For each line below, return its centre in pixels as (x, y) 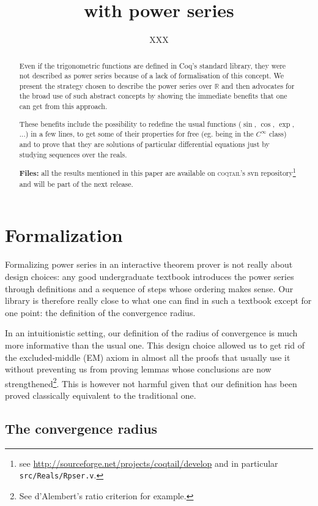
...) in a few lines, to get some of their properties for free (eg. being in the (136, 134)
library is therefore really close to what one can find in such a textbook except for (158, 300)
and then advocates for (258, 85)
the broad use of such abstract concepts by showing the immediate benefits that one (153, 96)
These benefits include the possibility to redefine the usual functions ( (130, 123)
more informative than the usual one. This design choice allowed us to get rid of (155, 345)
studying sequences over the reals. (73, 154)
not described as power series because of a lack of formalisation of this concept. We (152, 76)
